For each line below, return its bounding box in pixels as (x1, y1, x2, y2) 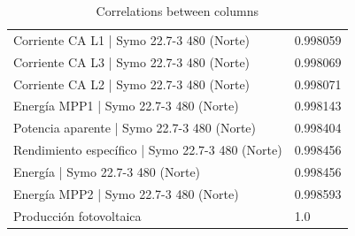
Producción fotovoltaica (13, 206, 142, 225)
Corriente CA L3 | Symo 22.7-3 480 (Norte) (13, 52, 251, 71)
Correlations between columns (96, 2, 259, 19)
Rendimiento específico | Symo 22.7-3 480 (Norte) (13, 141, 282, 159)
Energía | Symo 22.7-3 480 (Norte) (13, 162, 201, 180)
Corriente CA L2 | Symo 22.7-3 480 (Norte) (13, 74, 251, 93)
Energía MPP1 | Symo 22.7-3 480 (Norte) (13, 96, 239, 115)
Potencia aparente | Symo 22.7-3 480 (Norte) (13, 118, 257, 137)
